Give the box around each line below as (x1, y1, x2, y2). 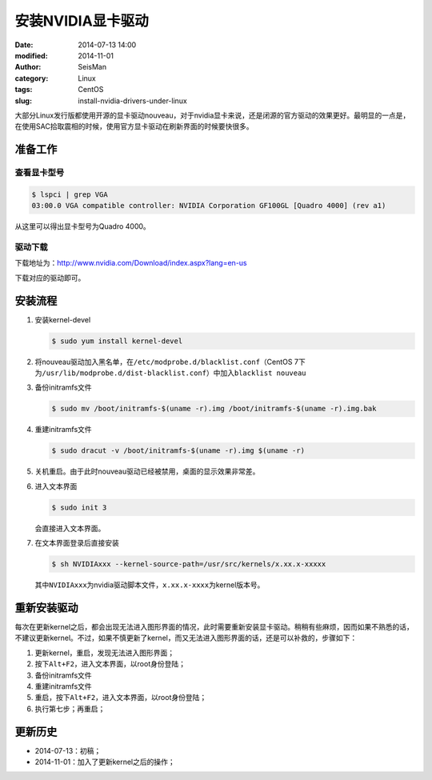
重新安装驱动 (14, 601, 78, 614)
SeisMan (78, 62, 107, 72)
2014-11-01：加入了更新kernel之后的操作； (34, 757, 175, 766)
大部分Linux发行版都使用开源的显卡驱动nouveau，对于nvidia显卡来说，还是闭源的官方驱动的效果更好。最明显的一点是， (14, 110, 410, 120)
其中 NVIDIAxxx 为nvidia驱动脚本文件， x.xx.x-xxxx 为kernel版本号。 (34, 580, 265, 590)
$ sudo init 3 (51, 502, 107, 512)
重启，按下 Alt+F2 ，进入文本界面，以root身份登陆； (34, 693, 207, 702)
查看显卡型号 (14, 167, 65, 178)
